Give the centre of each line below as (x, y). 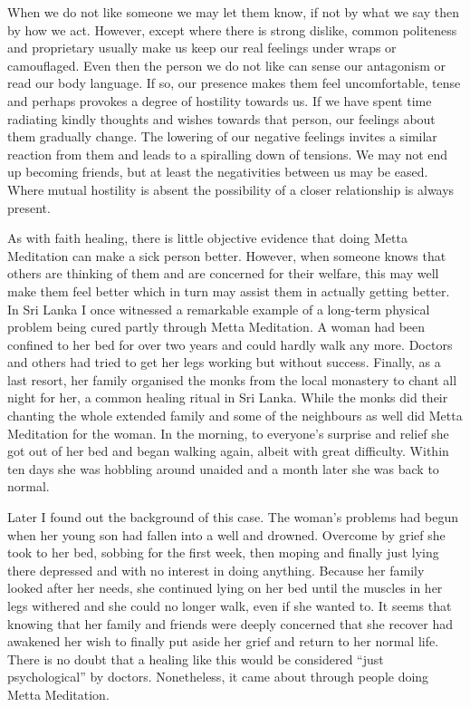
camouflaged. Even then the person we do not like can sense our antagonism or (226, 65)
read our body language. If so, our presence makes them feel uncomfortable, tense (234, 83)
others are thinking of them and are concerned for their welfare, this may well (223, 273)
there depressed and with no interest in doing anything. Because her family (216, 570)
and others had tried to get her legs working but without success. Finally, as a (224, 362)
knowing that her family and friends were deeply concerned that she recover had (230, 623)
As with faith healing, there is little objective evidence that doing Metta (207, 238)
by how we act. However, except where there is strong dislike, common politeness (232, 29)
